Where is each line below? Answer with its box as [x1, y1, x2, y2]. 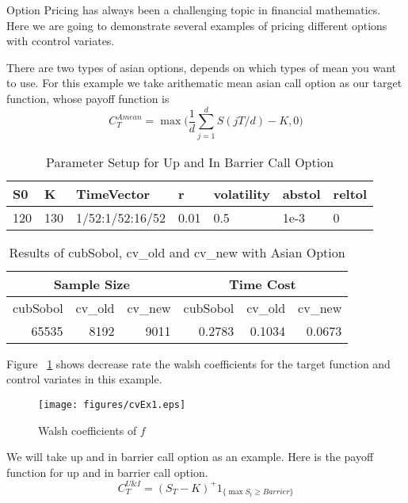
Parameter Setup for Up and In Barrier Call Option [46, 152, 334, 171]
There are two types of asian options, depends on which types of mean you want [6, 59, 396, 75]
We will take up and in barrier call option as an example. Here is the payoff [6, 448, 374, 465]
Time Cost [229, 274, 296, 293]
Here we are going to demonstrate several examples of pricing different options [6, 17, 387, 33]
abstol [282, 184, 321, 203]
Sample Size [53, 274, 130, 293]
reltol [333, 184, 368, 203]
